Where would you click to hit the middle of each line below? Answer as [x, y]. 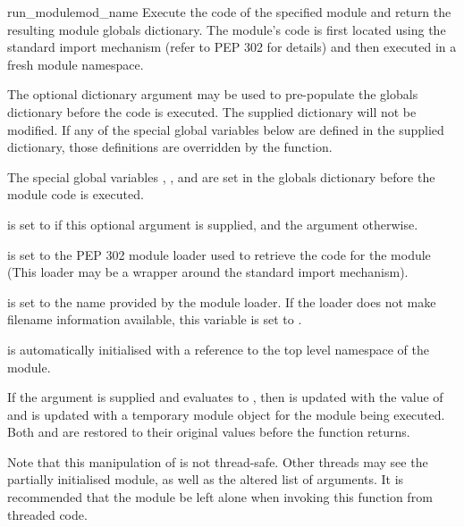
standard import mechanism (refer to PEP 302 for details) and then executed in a [232, 47]
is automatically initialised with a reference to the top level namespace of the [218, 349]
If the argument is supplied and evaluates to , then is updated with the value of [225, 397]
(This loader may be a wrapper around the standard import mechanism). [208, 272]
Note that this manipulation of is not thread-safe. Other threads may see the [218, 461]
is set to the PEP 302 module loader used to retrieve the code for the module [219, 254]
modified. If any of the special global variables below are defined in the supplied [226, 129]
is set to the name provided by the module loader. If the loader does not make [222, 301]
